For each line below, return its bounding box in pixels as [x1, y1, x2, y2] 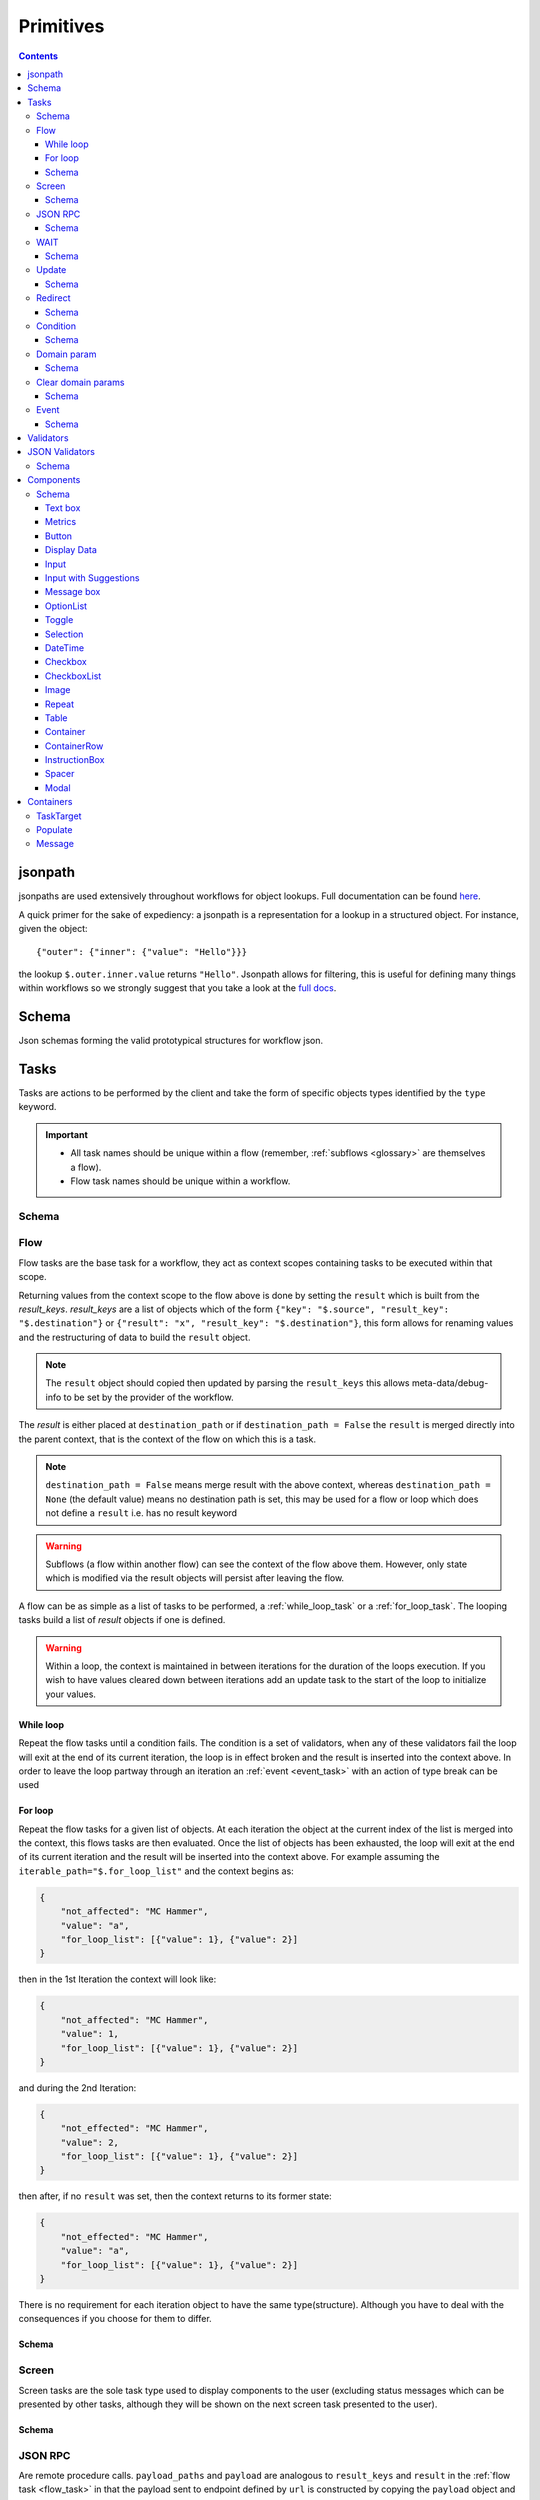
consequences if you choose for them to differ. [18, 2313, 212, 2325]
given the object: [18, 923, 89, 935]
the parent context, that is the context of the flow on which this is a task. [18, 1433, 317, 1445]
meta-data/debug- [411, 1377, 489, 1389]
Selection [45, 628, 84, 640]
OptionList [45, 600, 88, 612]
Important [45, 1128, 89, 1140]
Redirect [36, 292, 71, 304]
